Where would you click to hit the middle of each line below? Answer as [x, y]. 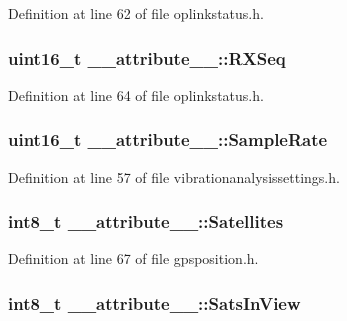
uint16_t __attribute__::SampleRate [168, 139]
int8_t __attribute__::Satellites [146, 221]
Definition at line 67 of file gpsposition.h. [133, 258]
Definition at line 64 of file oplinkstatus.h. [136, 94]
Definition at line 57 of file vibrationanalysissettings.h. [174, 176]
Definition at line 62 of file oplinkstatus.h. [136, 13]
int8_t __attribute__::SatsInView [154, 302]
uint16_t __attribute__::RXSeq [147, 57]
